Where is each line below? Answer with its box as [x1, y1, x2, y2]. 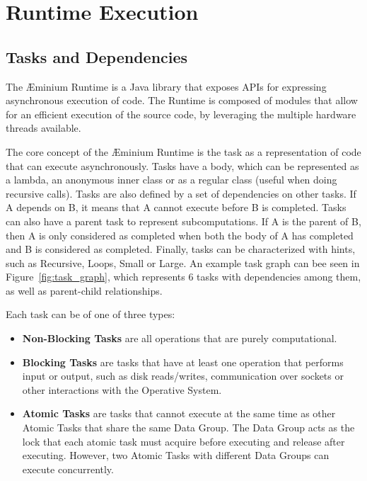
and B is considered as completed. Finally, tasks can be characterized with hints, [6, 242, 356, 256]
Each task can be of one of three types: [6, 307, 175, 322]
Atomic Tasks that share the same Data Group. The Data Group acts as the [22, 420, 355, 435]
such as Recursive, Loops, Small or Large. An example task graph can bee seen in [6, 255, 360, 270]
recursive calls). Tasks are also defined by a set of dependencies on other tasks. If [6, 186, 356, 200]
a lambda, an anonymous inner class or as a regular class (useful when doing [6, 172, 337, 187]
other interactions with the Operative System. [22, 382, 222, 397]
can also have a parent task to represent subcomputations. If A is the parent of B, [6, 213, 361, 228]
